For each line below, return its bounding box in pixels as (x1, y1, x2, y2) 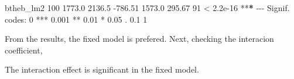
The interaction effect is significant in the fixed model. (5, 63, 199, 76)
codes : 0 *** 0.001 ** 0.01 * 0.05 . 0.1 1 (5, 13, 148, 25)
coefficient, (5, 44, 43, 56)
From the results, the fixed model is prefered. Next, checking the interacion (5, 33, 274, 45)
